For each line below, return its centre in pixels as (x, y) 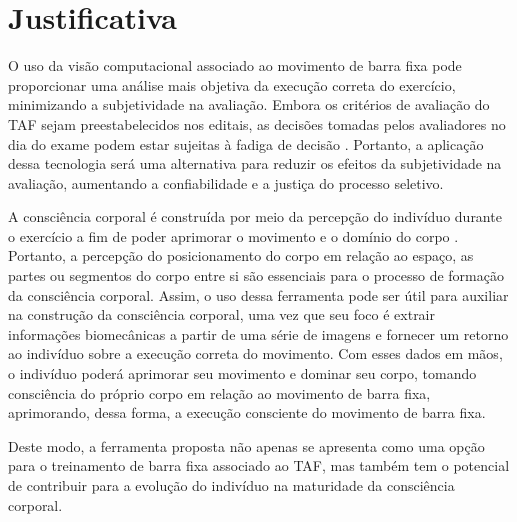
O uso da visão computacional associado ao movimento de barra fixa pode (235, 65)
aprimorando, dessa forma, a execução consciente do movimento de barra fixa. (247, 412)
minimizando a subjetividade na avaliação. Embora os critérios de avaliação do (249, 104)
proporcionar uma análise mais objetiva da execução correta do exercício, (232, 84)
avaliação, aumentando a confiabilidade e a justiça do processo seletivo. (226, 182)
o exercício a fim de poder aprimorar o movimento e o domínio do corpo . (233, 235)
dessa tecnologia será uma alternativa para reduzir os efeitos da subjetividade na (255, 163)
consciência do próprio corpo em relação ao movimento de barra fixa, (219, 392)
